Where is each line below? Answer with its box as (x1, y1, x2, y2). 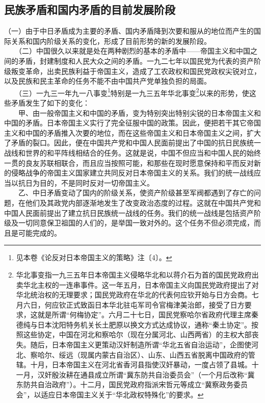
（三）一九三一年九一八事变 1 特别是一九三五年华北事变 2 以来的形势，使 (18, 86, 249, 98)
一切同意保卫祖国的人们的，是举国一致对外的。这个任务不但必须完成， (18, 217, 254, 228)
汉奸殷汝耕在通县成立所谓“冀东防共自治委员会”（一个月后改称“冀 (37, 369, 255, 380)
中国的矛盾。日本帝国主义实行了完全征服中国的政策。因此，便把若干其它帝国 (4, 117, 261, 128)
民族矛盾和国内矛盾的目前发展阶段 (4, 2, 175, 17)
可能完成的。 (18, 227, 61, 238)
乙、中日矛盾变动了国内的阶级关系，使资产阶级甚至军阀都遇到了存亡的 (18, 187, 254, 198)
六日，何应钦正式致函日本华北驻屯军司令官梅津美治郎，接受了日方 (23, 299, 245, 310)
